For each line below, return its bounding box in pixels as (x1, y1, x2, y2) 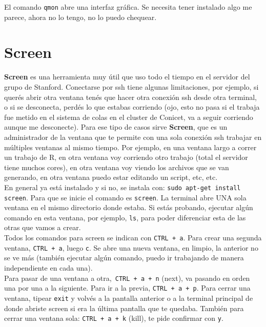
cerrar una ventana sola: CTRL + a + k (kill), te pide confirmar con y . (4, 313, 223, 323)
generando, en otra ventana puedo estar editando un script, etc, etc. (4, 172, 218, 182)
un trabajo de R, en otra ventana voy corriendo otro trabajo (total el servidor (4, 152, 248, 162)
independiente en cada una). (4, 262, 93, 273)
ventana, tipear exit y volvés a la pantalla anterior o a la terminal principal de (4, 292, 253, 303)
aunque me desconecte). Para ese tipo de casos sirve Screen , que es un (4, 121, 228, 132)
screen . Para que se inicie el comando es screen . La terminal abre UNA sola (4, 192, 247, 202)
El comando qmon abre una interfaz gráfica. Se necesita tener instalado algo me (4, 2, 252, 12)
